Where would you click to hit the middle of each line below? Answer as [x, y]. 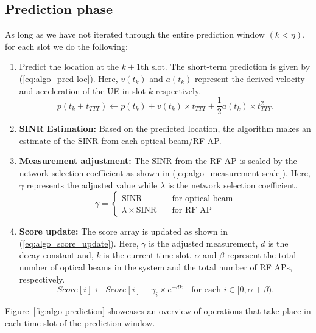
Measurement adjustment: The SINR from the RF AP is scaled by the [158, 161]
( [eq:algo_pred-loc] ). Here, [68, 78]
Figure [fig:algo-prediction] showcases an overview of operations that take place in [158, 311]
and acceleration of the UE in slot [82, 90]
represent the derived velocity [250, 78]
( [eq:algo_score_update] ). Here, [79, 243]
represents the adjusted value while [92, 184]
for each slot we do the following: [66, 46]
